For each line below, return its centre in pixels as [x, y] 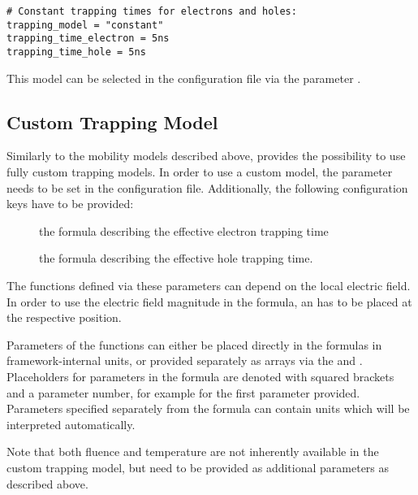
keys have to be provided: [70, 204]
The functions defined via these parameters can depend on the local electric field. [209, 285]
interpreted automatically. [71, 424]
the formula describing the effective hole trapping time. [176, 258]
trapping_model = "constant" [85, 25]
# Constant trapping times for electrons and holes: [152, 11]
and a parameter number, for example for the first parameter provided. [183, 392]
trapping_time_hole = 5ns [76, 52]
